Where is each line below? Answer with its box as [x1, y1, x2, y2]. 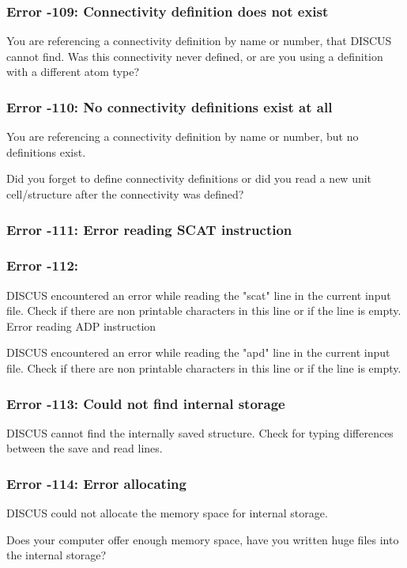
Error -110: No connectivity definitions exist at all [6, 97, 333, 116]
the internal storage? [6, 547, 107, 563]
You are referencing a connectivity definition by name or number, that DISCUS [6, 32, 392, 49]
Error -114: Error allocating [6, 473, 187, 493]
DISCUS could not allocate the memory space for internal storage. [6, 505, 328, 521]
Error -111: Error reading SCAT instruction [6, 219, 292, 239]
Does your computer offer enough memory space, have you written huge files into [6, 531, 399, 547]
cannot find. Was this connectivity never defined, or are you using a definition [6, 47, 383, 64]
